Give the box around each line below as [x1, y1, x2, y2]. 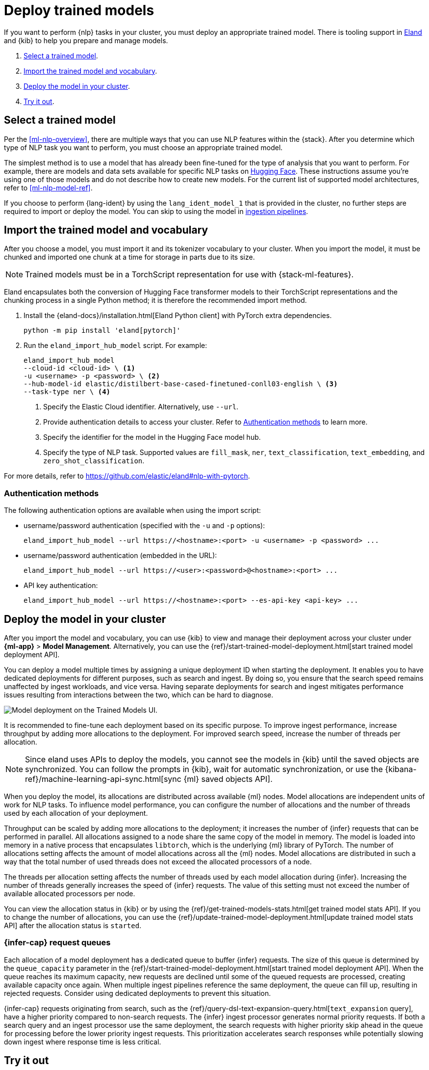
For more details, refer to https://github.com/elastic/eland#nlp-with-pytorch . [4, 472, 250, 481]
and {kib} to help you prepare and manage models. [4, 36, 168, 45]
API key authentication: [24, 581, 98, 590]
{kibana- [385, 764, 417, 775]
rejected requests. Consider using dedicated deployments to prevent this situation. [4, 989, 271, 997]
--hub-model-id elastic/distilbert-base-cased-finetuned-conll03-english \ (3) [24, 380, 338, 388]
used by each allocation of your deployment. [4, 809, 148, 818]
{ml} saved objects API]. [183, 774, 273, 784]
